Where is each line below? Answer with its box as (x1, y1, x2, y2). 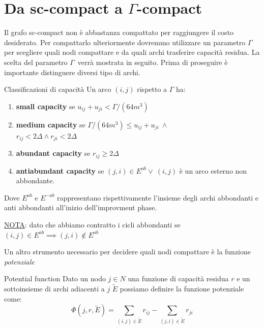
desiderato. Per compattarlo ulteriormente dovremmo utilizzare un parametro (4, 37, 246, 47)
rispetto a (137, 84, 167, 94)
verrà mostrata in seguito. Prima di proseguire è (77, 56, 228, 67)
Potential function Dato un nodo (4, 273, 106, 284)
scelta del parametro (4, 56, 68, 67)
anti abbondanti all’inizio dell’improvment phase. (4, 202, 157, 213)
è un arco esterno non (179, 165, 247, 176)
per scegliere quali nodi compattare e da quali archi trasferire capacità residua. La (4, 47, 260, 57)
